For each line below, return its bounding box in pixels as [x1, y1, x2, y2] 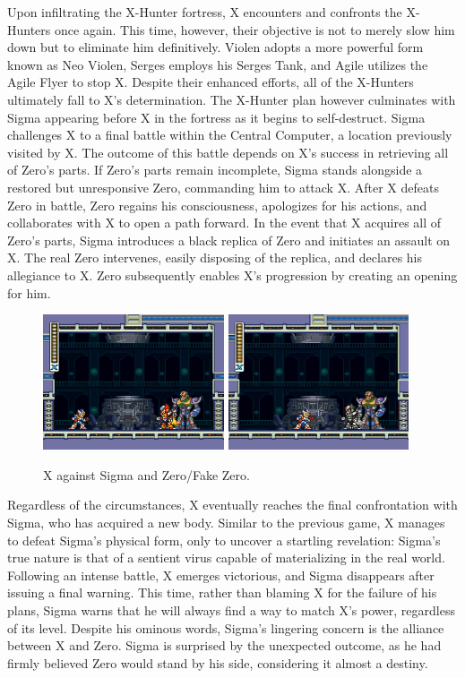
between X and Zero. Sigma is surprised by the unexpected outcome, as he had [7, 636, 442, 655]
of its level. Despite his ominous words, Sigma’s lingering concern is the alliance [7, 618, 444, 637]
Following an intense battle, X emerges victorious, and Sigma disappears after [7, 565, 435, 584]
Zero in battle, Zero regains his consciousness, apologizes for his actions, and [7, 195, 427, 214]
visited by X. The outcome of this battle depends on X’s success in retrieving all [7, 142, 449, 161]
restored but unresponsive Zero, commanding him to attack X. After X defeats [7, 177, 439, 196]
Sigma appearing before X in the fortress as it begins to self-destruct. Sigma [7, 107, 426, 126]
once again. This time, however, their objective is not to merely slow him [55, 20, 455, 39]
